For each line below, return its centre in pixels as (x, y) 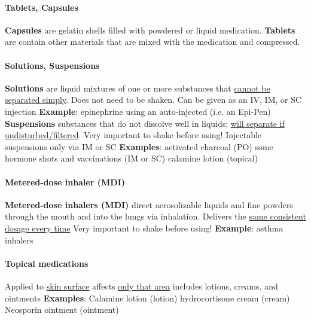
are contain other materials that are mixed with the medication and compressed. (153, 42)
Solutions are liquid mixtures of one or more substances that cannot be (138, 88)
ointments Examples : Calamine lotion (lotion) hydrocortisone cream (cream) (147, 298)
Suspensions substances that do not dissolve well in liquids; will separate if (145, 123)
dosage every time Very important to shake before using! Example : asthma (144, 228)
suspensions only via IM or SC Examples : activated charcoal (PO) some (139, 146)
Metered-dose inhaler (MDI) (65, 182)
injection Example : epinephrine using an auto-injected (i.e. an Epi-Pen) (138, 111)
